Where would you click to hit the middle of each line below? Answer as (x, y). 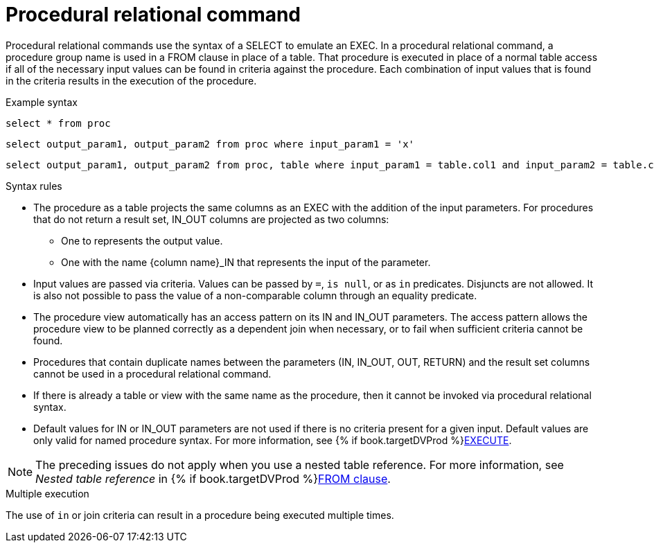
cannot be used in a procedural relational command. (152, 373)
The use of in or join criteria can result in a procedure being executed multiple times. (200, 515)
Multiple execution (47, 493)
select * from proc (58, 123)
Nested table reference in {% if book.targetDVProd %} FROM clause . (213, 478)
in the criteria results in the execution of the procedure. (131, 80)
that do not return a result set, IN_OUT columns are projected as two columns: (211, 219)
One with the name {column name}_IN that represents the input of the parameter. (246, 262)
